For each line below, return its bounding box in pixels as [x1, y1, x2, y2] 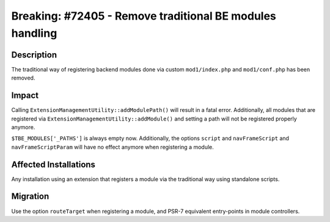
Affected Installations [11, 159, 96, 169]
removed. [11, 74, 35, 82]
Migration [11, 191, 50, 202]
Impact [11, 91, 39, 101]
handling [11, 26, 57, 40]
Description [11, 50, 57, 60]
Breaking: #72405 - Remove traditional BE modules [11, 9, 276, 23]
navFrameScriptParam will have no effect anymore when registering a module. [11, 143, 214, 150]
